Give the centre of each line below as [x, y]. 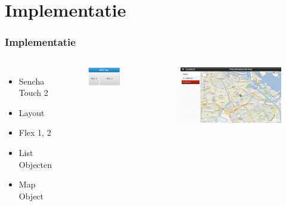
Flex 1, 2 [35, 132]
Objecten [35, 164]
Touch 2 [33, 93]
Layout [32, 112]
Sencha [32, 81]
